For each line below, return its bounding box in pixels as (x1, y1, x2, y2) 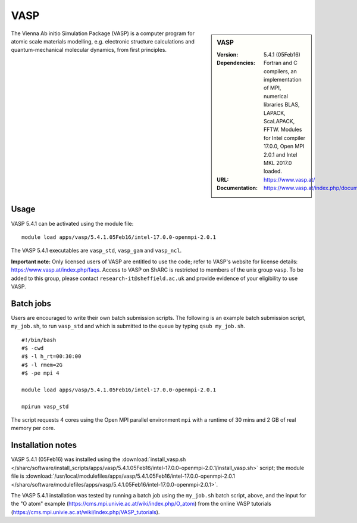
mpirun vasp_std (21, 403, 69, 410)
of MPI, (264, 84, 281, 92)
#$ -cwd (21, 344, 44, 351)
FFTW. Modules (264, 126, 302, 133)
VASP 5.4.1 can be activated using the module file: (11, 220, 134, 227)
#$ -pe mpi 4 (21, 370, 59, 376)
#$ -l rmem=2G (21, 361, 62, 368)
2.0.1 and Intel (264, 151, 297, 158)
